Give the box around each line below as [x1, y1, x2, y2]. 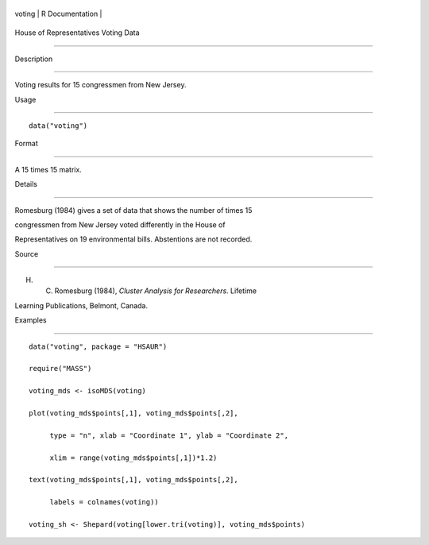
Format [14, 139, 39, 149]
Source [14, 249, 39, 258]
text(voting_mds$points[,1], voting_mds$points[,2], [29, 475, 238, 485]
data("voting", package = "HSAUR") [29, 342, 168, 351]
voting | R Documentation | [14, 9, 102, 18]
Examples [14, 315, 47, 325]
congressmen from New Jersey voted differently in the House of [14, 219, 226, 230]
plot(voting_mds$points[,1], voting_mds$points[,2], [29, 408, 238, 417]
